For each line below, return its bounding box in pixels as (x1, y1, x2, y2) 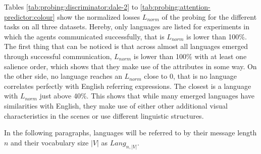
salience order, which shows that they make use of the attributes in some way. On (4, 61, 257, 71)
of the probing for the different (162, 11, 257, 22)
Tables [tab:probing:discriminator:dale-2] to (4, 2, 138, 12)
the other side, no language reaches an (4, 71, 122, 81)
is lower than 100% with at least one (133, 50, 247, 61)
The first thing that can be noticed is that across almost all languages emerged (4, 41, 248, 52)
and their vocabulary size (11, 137, 89, 147)
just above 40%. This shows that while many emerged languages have (39, 90, 255, 101)
